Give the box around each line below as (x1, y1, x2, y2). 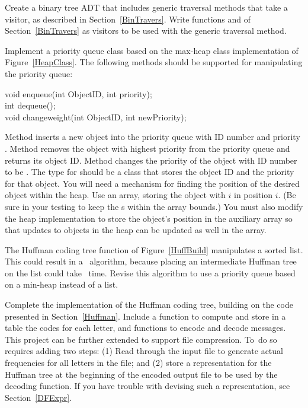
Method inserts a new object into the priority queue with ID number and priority (5, 130, 300, 143)
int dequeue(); (5, 99, 56, 111)
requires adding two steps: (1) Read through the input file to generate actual (5, 345, 283, 357)
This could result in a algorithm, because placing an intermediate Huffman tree (5, 255, 297, 267)
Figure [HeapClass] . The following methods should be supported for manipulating (5, 56, 303, 68)
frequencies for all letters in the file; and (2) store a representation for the (5, 356, 272, 369)
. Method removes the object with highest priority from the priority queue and (5, 142, 290, 154)
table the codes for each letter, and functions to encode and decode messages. (5, 321, 286, 334)
